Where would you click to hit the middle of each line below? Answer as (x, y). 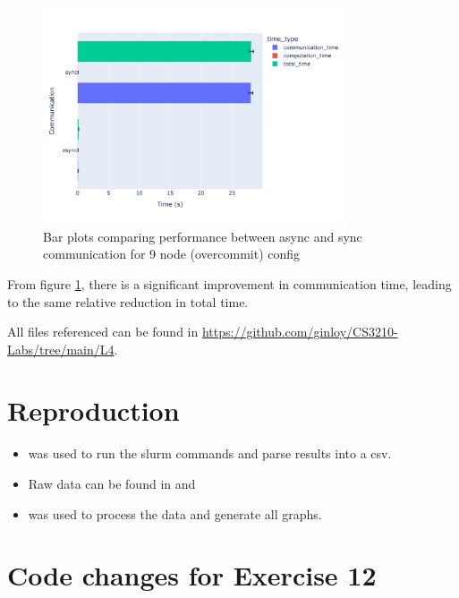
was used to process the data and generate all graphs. (175, 513)
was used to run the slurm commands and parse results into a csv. (210, 453)
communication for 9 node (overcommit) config (172, 254)
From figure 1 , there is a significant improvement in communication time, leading (229, 283)
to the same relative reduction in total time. (128, 301)
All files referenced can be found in (103, 332)
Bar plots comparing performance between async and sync (203, 236)
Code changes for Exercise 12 (192, 575)
